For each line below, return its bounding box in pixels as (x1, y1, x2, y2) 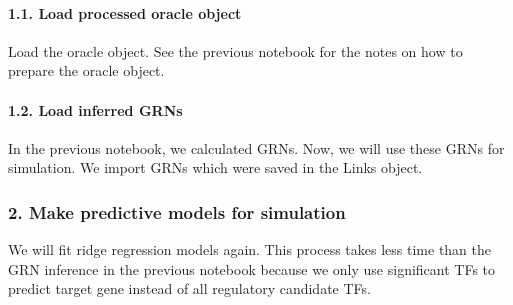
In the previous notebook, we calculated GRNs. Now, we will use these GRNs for (8, 137, 505, 158)
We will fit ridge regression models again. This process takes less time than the (8, 239, 492, 260)
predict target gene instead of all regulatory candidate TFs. (8, 278, 371, 299)
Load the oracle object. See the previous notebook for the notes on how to (8, 40, 463, 61)
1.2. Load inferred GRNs (8, 99, 183, 120)
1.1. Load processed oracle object (8, 2, 242, 23)
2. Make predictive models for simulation (8, 199, 346, 224)
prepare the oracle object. (8, 60, 165, 81)
